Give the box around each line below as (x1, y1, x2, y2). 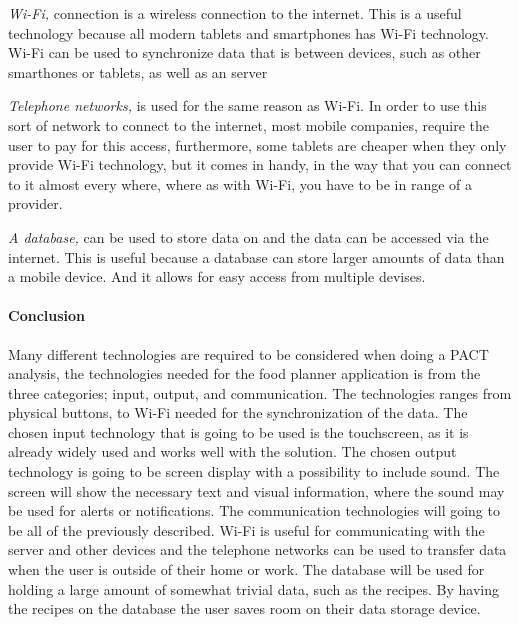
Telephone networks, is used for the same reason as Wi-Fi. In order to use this (8, 95, 487, 116)
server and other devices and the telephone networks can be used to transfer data (8, 539, 507, 560)
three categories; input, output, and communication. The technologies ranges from (8, 382, 512, 403)
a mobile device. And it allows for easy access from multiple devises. (8, 266, 426, 287)
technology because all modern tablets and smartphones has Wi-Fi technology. (8, 22, 489, 43)
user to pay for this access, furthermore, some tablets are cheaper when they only (8, 134, 507, 155)
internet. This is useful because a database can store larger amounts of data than (8, 246, 505, 267)
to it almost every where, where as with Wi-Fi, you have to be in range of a (8, 173, 473, 194)
